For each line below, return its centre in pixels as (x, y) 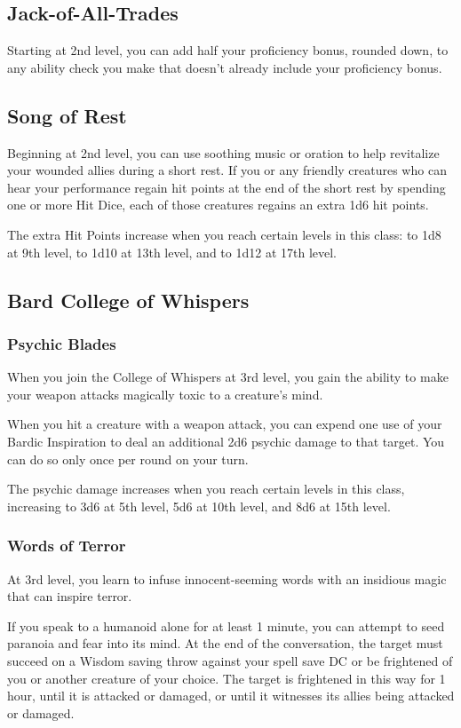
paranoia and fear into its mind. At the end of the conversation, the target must (225, 643)
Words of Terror (67, 546)
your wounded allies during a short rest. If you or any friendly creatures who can (227, 170)
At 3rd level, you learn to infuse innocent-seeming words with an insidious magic (227, 578)
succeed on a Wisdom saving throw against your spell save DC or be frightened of (230, 660)
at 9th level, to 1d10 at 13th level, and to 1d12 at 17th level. (172, 252)
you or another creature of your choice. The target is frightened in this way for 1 (227, 678)
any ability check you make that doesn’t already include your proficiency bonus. (225, 67)
